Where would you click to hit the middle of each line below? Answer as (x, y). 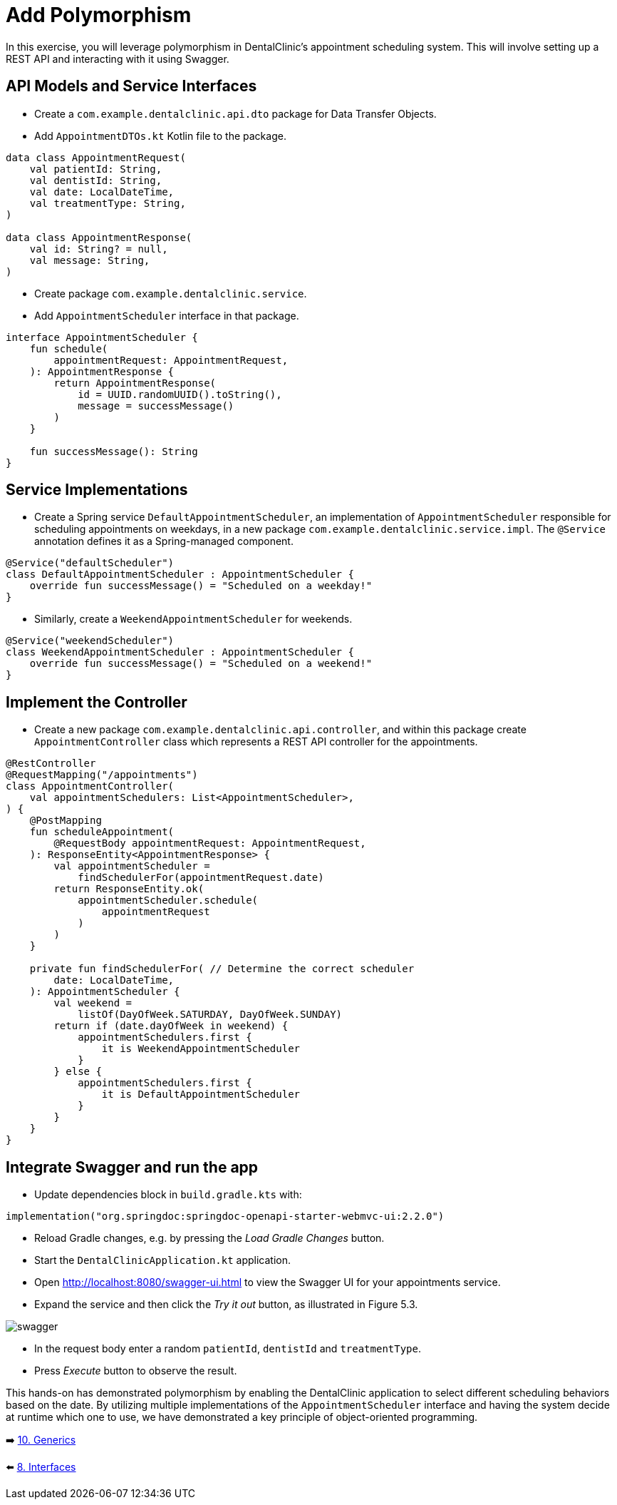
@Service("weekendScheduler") (90, 641)
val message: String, (90, 260)
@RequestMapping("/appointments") (102, 775)
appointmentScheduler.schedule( (168, 901)
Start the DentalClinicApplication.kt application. (163, 1260)
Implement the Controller (97, 702)
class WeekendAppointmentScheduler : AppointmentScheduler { (180, 652)
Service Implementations (97, 490)
